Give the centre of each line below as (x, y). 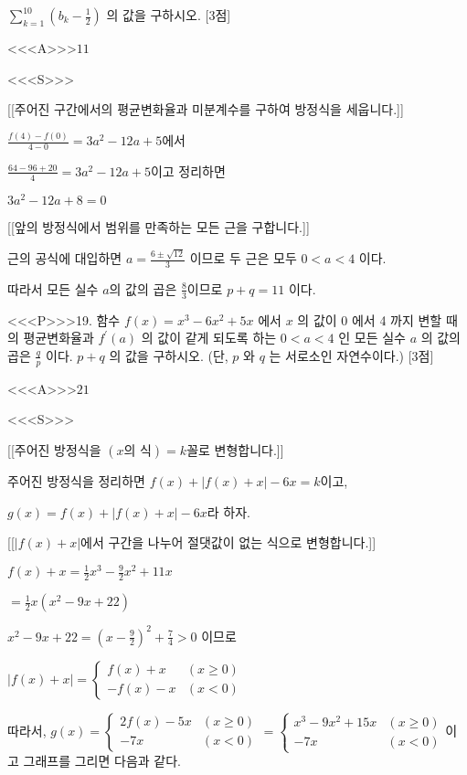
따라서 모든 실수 (53, 288)
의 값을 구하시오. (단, (169, 355)
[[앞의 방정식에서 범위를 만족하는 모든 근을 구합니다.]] (159, 226)
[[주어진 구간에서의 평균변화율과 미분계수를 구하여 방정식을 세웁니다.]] (206, 109)
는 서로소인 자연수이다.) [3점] (351, 355)
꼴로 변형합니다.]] (235, 449)
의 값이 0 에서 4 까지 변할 (370, 319)
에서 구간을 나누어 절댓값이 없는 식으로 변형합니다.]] (228, 542)
